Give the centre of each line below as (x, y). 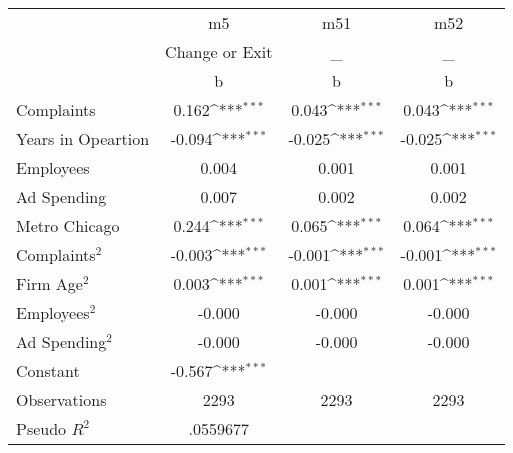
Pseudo (41, 428)
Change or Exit (219, 51)
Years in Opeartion (83, 138)
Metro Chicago (68, 225)
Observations (61, 399)
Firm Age (49, 283)
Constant (48, 370)
